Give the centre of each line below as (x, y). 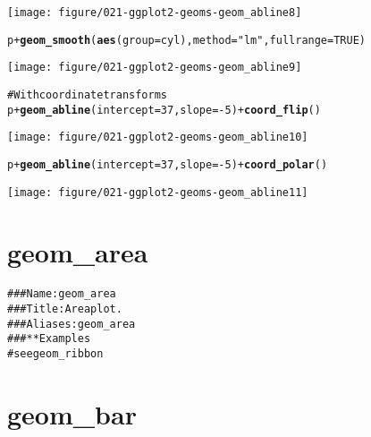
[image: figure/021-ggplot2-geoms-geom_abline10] (158, 137)
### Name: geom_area (62, 294)
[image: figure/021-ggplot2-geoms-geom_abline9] (155, 68)
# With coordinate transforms (87, 94)
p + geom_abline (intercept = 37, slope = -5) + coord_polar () (168, 164)
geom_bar (72, 413)
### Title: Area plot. (65, 309)
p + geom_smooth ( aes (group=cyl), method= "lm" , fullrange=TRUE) (186, 40)
